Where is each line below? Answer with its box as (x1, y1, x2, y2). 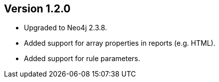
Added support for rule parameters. (24, 54, 140, 63)
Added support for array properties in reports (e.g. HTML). (24, 39, 216, 48)
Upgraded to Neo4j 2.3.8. (24, 23, 107, 32)
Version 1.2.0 (4, 2, 71, 15)
